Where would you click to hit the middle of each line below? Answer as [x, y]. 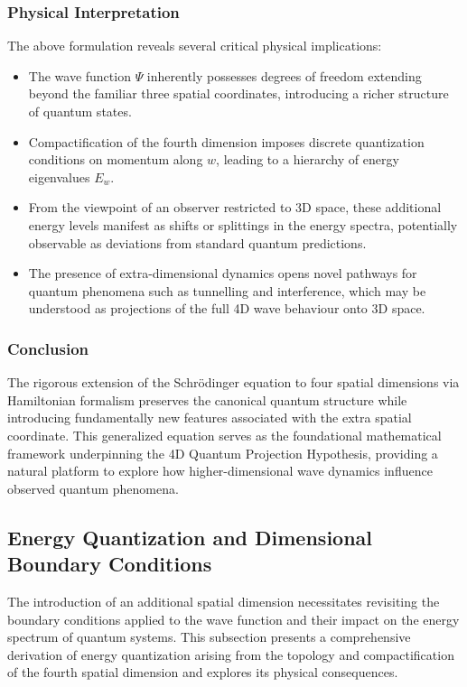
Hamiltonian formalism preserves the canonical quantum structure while [207, 399]
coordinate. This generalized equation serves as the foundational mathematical [224, 435]
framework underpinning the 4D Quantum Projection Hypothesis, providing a [223, 453]
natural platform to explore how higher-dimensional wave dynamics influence [220, 471]
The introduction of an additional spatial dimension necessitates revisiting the [224, 601]
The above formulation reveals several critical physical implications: [195, 46]
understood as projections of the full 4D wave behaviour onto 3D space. [227, 308]
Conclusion [48, 348]
